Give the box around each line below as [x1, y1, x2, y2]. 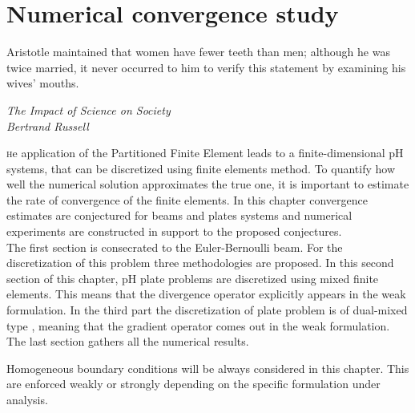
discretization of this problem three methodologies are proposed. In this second [6, 254, 394, 271]
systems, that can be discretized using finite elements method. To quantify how [6, 160, 396, 176]
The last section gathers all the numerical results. [6, 333, 249, 350]
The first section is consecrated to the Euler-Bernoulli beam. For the [6, 238, 343, 255]
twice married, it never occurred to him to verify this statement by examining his [6, 59, 406, 75]
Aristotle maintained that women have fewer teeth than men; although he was [6, 43, 390, 60]
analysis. [6, 391, 48, 407]
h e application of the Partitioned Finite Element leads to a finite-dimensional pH [6, 144, 404, 161]
